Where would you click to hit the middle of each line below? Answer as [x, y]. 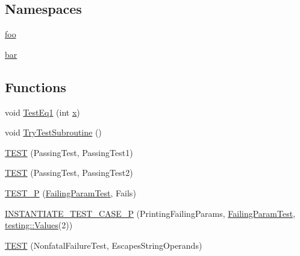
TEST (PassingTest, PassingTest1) [69, 152]
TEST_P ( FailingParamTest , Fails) [70, 192]
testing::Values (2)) [39, 225]
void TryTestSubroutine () [53, 132]
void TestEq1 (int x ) [42, 112]
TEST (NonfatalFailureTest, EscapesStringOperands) [104, 245]
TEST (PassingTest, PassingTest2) [69, 173]
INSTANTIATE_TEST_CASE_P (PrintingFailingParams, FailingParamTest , [150, 213]
